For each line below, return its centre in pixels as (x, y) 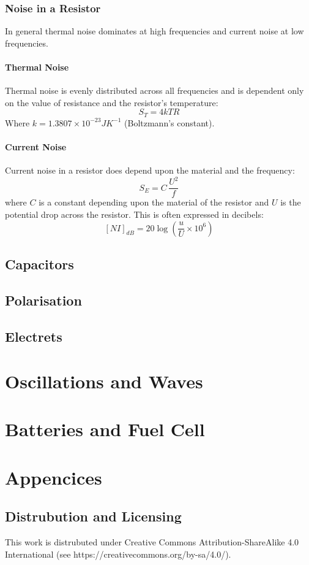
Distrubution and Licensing (93, 516)
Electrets (34, 336)
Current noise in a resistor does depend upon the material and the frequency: (150, 170)
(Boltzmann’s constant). (169, 122)
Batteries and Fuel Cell (105, 429)
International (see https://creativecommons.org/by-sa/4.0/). (118, 554)
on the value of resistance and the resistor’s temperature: (112, 102)
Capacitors (39, 263)
